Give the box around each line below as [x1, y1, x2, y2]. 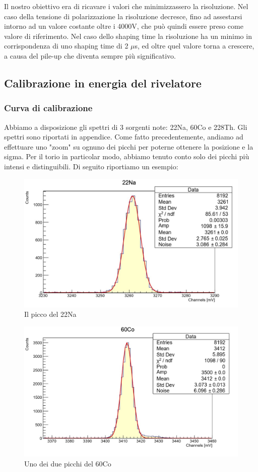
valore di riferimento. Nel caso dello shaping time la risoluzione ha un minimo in [4, 30, 252, 41]
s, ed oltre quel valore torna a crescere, [135, 40, 254, 51]
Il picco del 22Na [24, 309, 77, 319]
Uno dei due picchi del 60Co [24, 458, 111, 468]
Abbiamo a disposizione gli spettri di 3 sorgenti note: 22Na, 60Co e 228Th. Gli [4, 121, 247, 132]
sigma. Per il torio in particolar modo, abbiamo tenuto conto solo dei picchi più [4, 151, 249, 162]
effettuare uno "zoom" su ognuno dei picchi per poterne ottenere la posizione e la [4, 141, 253, 152]
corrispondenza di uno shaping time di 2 [4, 40, 128, 51]
